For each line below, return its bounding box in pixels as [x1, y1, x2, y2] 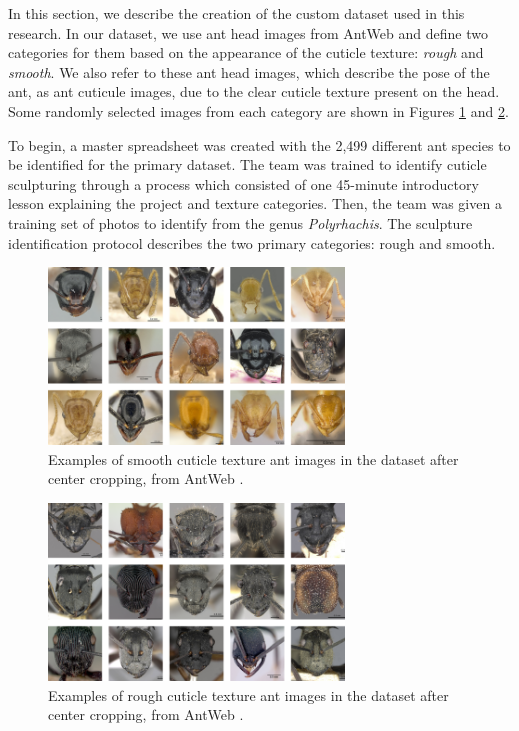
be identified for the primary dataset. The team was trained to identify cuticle [8, 154, 487, 175]
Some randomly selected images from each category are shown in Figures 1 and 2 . [8, 100, 509, 121]
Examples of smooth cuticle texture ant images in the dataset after [48, 448, 459, 469]
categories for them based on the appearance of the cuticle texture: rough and [8, 42, 484, 63]
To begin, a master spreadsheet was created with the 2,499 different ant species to [8, 134, 511, 155]
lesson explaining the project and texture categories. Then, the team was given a [8, 193, 502, 214]
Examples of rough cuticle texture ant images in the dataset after [48, 684, 449, 705]
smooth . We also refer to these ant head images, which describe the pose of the [8, 61, 490, 82]
